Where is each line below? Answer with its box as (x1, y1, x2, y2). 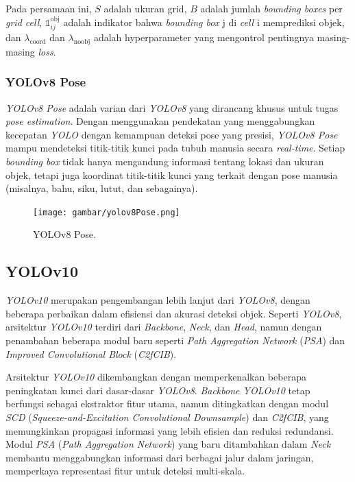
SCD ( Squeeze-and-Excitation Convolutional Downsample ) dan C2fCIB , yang (5, 409, 329, 424)
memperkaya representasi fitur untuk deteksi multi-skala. (5, 463, 245, 478)
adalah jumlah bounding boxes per (200, 1, 343, 15)
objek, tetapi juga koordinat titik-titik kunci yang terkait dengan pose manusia (5, 167, 338, 182)
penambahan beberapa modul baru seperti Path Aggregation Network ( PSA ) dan (5, 333, 345, 348)
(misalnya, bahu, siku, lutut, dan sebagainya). (5, 181, 198, 195)
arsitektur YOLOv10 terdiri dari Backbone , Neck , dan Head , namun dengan (5, 320, 322, 334)
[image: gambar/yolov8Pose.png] (33, 207, 180, 217)
